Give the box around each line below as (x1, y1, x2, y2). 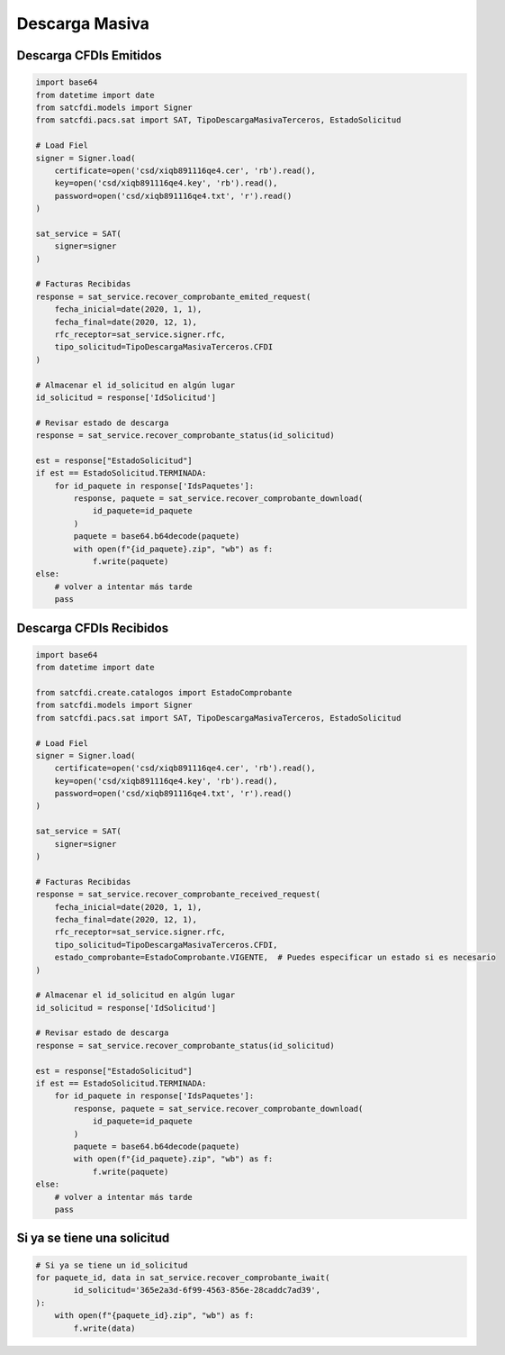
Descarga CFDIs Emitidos (16, 48, 162, 63)
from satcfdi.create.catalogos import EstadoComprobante (35, 687, 293, 697)
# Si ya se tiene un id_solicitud (35, 1260, 188, 1270)
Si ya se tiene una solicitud (16, 1231, 170, 1246)
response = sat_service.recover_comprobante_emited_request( (35, 291, 311, 302)
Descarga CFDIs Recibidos (16, 620, 169, 635)
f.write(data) (73, 1323, 136, 1333)
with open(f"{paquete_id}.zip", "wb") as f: (54, 1311, 255, 1321)
